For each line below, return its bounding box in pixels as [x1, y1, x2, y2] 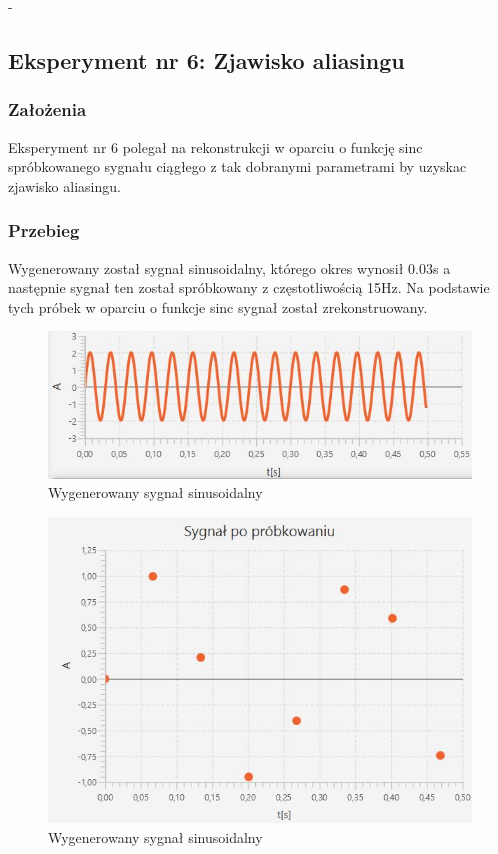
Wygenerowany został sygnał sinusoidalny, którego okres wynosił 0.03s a [8, 257, 451, 278]
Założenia [8, 97, 87, 122]
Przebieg [8, 218, 80, 243]
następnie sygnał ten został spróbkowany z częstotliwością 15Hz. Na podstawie [8, 277, 490, 298]
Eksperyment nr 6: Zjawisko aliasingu [8, 44, 405, 75]
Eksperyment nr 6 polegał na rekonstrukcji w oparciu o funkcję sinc [8, 136, 423, 157]
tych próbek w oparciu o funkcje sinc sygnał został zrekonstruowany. [8, 296, 428, 317]
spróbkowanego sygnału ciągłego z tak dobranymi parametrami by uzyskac [8, 156, 467, 177]
